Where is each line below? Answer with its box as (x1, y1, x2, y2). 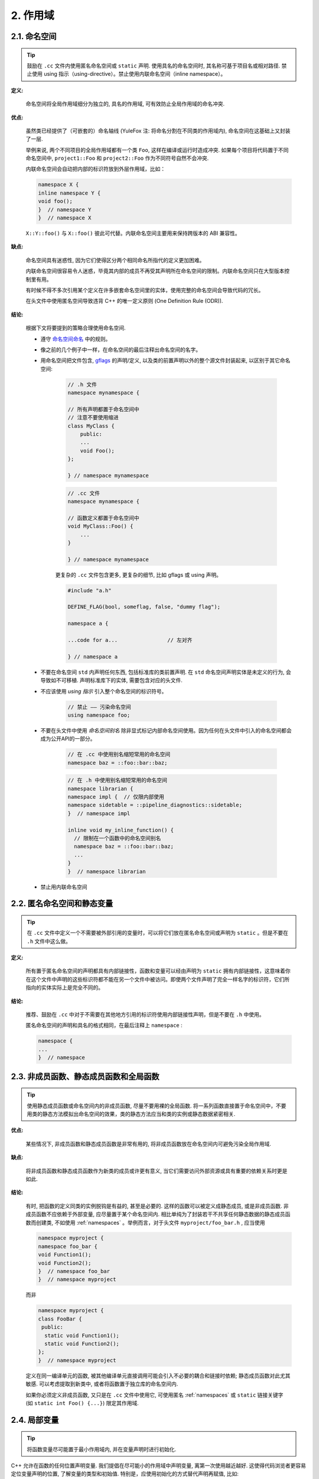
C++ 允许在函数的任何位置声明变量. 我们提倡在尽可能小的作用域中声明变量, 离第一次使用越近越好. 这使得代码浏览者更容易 (11, 1462, 307, 1470)
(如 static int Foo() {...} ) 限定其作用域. (25, 1399, 139, 1406)
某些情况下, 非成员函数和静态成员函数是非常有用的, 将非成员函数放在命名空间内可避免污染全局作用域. (25, 1140, 271, 1147)
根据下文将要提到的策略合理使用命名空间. (25, 324, 126, 331)
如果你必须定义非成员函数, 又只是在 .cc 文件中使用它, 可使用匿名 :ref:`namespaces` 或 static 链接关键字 (25, 1391, 284, 1399)
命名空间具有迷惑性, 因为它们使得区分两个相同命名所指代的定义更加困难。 (25, 256, 205, 263)
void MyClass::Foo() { (67, 523, 134, 529)
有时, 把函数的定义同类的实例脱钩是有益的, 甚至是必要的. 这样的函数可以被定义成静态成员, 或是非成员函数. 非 (25, 1202, 289, 1209)
